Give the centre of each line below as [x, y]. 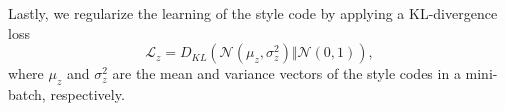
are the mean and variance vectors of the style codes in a [286, 73]
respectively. [87, 93]
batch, [27, 93]
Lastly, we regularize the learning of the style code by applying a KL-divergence [253, 13]
